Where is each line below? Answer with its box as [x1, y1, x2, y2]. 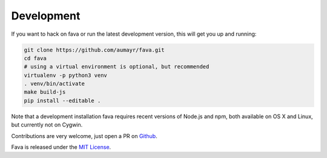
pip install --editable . [24, 97, 101, 104]
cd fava [24, 54, 47, 62]
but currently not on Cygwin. [11, 121, 83, 128]
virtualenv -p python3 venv [24, 71, 107, 79]
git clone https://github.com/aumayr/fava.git [24, 46, 165, 53]
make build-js [24, 88, 66, 96]
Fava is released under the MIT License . [11, 143, 111, 151]
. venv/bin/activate [24, 81, 85, 87]
